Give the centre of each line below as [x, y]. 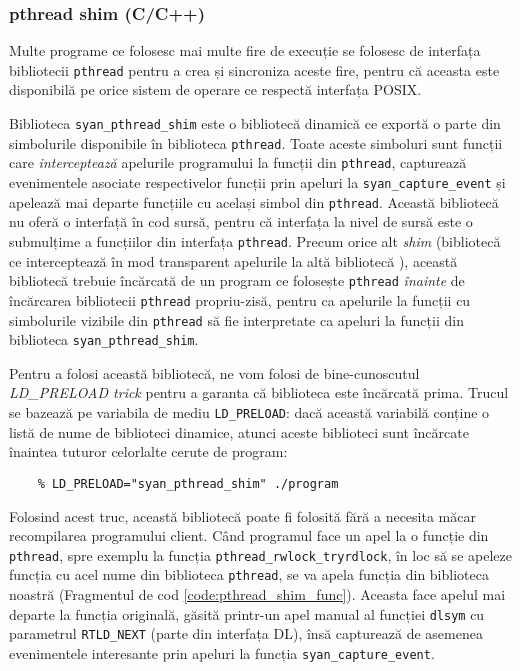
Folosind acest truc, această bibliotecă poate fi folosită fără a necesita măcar [242, 515]
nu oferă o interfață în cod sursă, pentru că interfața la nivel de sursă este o [241, 221]
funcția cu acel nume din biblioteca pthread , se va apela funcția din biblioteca [249, 574]
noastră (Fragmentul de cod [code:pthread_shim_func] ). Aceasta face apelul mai [257, 594]
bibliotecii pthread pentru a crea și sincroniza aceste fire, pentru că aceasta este [254, 69]
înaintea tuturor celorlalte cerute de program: [148, 451]
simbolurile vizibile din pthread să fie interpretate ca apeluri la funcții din [236, 319]
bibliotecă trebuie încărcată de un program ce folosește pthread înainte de [237, 280]
